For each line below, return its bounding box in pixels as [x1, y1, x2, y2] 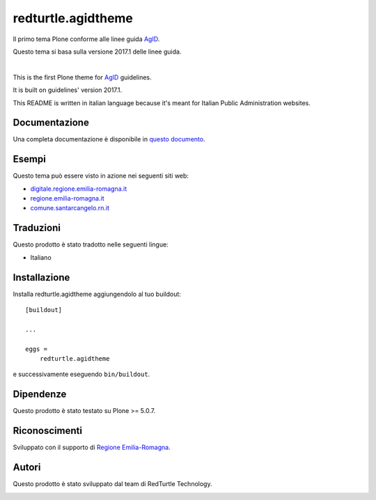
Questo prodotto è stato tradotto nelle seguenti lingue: [13, 240, 169, 249]
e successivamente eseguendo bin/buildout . [13, 370, 150, 379]
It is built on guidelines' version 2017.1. [13, 86, 123, 94]
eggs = [25, 345, 48, 353]
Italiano [30, 253, 52, 261]
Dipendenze [13, 389, 67, 400]
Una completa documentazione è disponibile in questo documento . [13, 135, 205, 143]
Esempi [13, 153, 47, 165]
